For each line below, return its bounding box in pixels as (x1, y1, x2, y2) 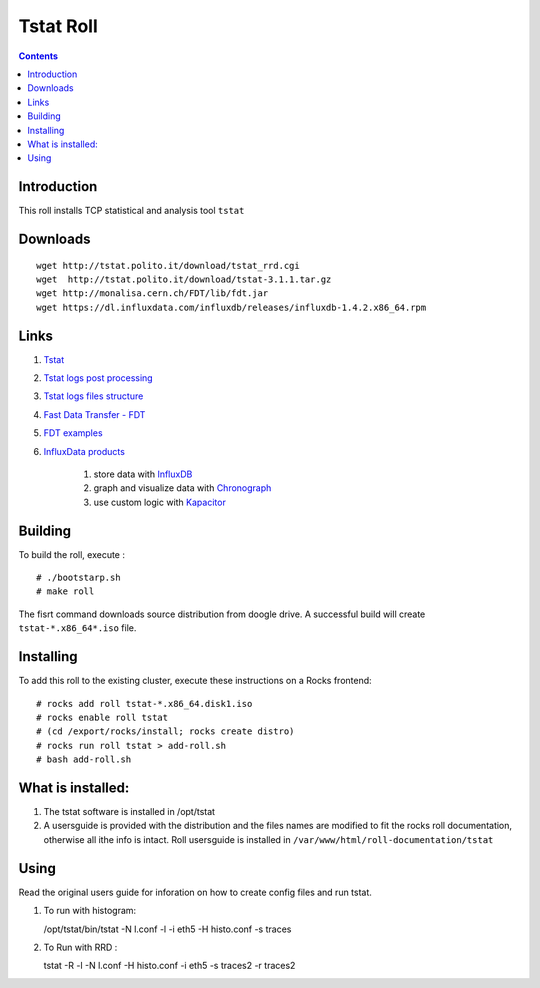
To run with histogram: (43, 905, 137, 917)
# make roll (36, 586, 95, 597)
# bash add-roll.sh (36, 754, 132, 765)
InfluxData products (43, 445, 125, 457)
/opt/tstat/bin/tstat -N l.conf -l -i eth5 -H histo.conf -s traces (43, 923, 292, 935)
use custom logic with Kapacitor (93, 496, 227, 508)
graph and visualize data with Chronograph (93, 482, 272, 494)
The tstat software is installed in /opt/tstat (43, 806, 215, 818)
